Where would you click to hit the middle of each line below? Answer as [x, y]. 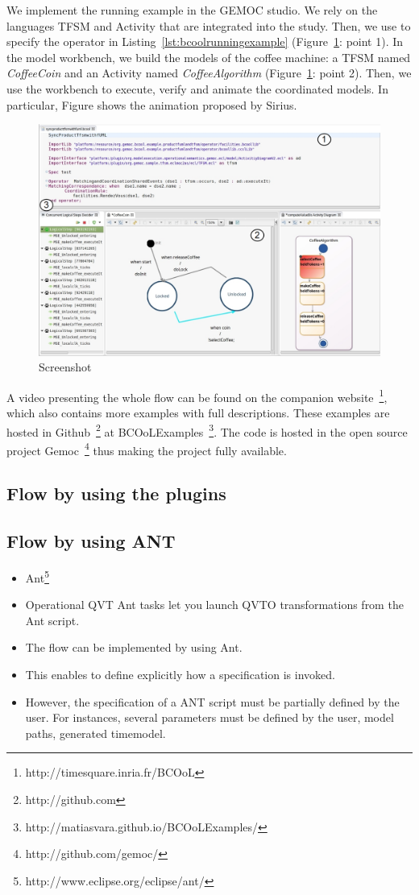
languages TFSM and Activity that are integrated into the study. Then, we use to [209, 25]
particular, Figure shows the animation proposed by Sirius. [152, 104]
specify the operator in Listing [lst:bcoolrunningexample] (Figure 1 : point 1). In [205, 41]
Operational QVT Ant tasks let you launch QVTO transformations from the [214, 605]
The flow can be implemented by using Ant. [134, 647]
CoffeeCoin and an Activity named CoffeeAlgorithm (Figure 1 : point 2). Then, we [209, 73]
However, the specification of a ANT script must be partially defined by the [212, 701]
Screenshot [65, 367]
